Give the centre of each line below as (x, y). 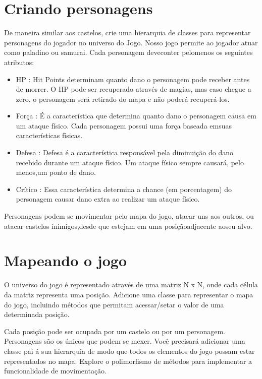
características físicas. (49, 135)
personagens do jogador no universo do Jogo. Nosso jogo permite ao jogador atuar (131, 42)
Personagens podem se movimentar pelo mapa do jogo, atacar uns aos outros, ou (129, 216)
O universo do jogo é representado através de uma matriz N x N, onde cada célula (131, 285)
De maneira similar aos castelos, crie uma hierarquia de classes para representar (127, 33)
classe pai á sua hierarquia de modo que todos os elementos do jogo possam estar (129, 351)
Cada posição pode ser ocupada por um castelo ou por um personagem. (115, 331)
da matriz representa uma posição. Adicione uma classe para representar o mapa (129, 294)
